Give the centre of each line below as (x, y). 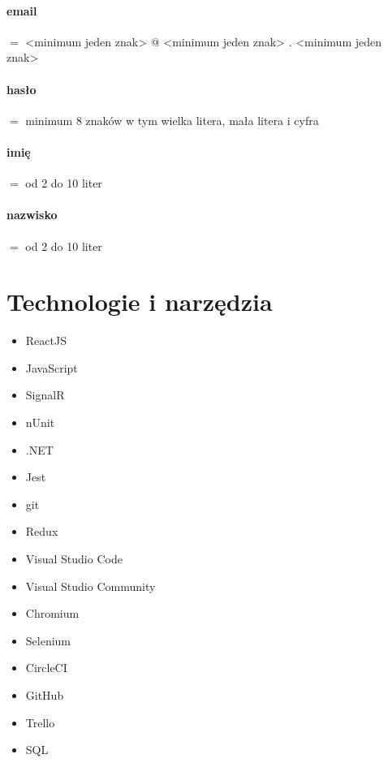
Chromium (52, 613)
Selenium (48, 640)
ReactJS (46, 341)
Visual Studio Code (74, 559)
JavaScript (52, 367)
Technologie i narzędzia (140, 302)
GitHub (45, 695)
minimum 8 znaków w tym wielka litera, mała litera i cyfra (172, 120)
